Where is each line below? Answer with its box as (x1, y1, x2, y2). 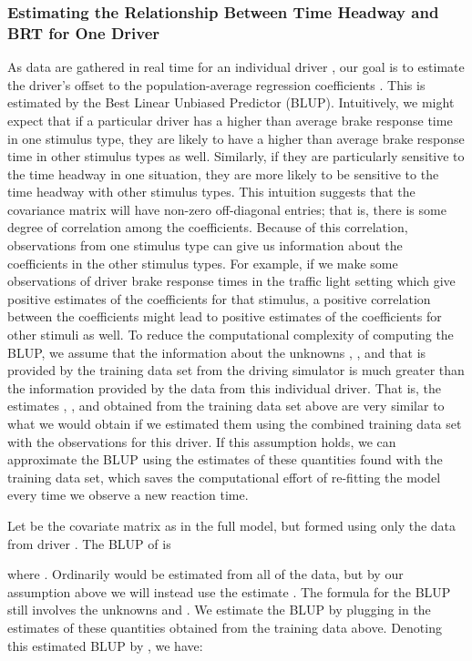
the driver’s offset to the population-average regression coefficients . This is (7, 75, 426, 94)
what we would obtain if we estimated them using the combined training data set (7, 414, 462, 433)
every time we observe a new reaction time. (7, 485, 249, 504)
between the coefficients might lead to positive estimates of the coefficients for (7, 307, 442, 326)
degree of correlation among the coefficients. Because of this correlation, (7, 218, 408, 237)
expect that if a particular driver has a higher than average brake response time (7, 110, 453, 129)
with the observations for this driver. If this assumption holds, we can (7, 432, 396, 451)
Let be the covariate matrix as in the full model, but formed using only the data (7, 515, 457, 534)
